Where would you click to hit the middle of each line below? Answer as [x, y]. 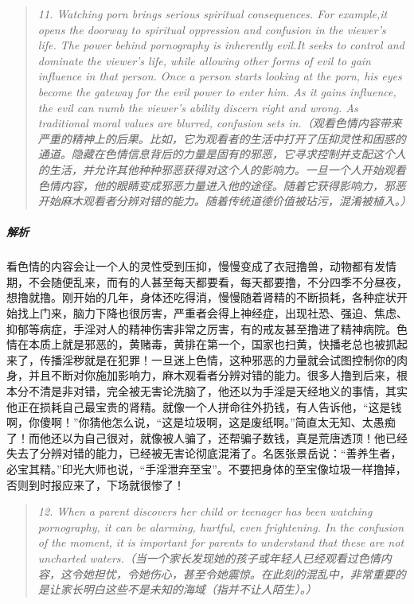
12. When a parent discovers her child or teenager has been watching [205, 511]
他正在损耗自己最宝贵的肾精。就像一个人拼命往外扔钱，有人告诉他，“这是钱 [204, 406]
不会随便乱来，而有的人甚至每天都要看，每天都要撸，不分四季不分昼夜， [218, 281]
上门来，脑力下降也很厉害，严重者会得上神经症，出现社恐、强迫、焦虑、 [218, 313]
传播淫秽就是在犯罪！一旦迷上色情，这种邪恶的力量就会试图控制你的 [218, 359]
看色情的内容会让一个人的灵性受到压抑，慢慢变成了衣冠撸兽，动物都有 [190, 266]
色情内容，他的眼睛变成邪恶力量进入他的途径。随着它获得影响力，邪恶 [222, 185]
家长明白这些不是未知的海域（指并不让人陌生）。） [188, 589]
